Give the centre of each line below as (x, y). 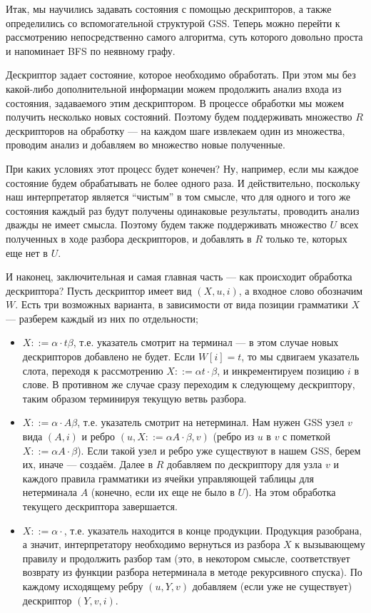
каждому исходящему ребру (83, 586)
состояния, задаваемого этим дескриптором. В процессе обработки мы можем (175, 102)
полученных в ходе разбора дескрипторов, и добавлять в (129, 238)
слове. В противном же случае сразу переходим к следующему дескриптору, (189, 384)
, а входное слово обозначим (301, 290)
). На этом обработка (290, 492)
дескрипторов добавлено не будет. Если (109, 356)
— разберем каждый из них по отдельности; (102, 318)
